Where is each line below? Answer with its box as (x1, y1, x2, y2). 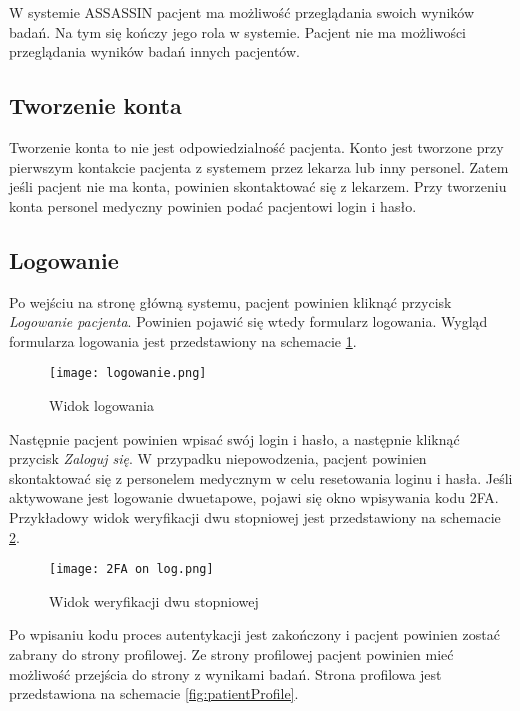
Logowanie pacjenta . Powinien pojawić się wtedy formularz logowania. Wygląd (9, 311, 488, 332)
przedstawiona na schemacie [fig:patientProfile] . (9, 683, 299, 704)
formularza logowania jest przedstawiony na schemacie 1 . (9, 330, 357, 351)
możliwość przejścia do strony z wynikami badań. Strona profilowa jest (9, 663, 442, 684)
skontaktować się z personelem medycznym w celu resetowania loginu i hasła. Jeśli (9, 467, 513, 488)
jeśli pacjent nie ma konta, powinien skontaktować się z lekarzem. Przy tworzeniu (9, 176, 507, 197)
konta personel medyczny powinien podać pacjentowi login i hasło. (9, 195, 417, 216)
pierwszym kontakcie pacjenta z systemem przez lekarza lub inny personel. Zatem (9, 156, 509, 177)
